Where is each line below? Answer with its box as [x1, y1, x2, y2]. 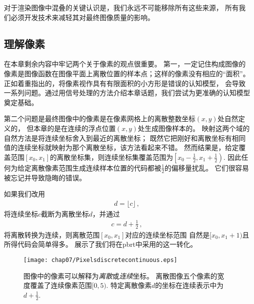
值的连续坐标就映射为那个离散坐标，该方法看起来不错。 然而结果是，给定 [4, 142, 239, 152]
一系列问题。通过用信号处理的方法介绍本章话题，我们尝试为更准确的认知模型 [4, 87, 250, 98]
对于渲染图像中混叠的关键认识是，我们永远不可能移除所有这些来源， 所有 [4, 2, 239, 12]
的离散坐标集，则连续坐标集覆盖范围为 [50, 152, 173, 162]
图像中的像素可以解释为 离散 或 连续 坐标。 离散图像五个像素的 [23, 270, 217, 281]
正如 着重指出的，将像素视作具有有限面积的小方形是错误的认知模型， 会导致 [4, 78, 246, 88]
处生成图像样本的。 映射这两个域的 [138, 123, 250, 133]
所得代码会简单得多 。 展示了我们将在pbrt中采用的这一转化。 [4, 239, 197, 249]
